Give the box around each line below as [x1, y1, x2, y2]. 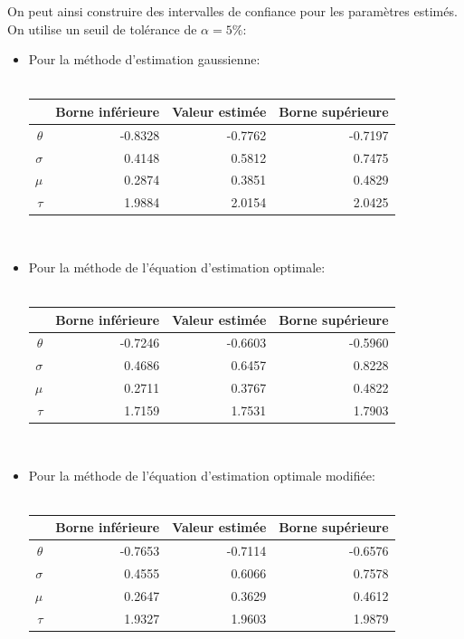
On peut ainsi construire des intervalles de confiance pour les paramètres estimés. [7, 2, 458, 20]
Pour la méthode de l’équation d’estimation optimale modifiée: [28, 465, 375, 484]
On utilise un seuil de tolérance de [7, 19, 197, 38]
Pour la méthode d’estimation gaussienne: [28, 50, 260, 69]
